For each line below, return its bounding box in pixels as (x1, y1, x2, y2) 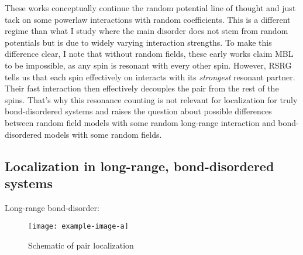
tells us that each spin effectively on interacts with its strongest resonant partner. (5, 70, 295, 83)
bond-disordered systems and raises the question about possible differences (5, 105, 272, 117)
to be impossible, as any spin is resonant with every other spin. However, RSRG (5, 59, 292, 71)
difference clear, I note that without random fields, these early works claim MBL (5, 47, 294, 60)
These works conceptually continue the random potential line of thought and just (5, 2, 296, 13)
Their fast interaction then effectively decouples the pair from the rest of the (5, 82, 279, 94)
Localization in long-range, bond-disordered (5, 157, 274, 175)
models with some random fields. (44, 128, 162, 140)
